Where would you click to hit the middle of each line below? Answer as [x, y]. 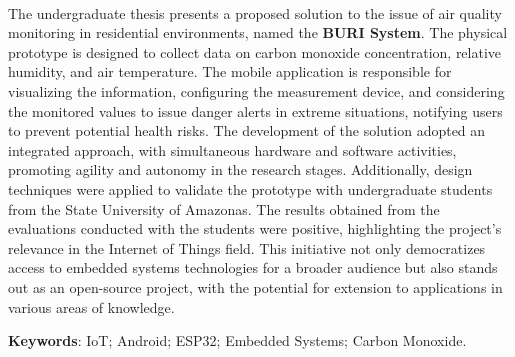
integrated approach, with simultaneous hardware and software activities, [232, 149]
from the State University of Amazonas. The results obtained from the [224, 208]
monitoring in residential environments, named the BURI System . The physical [258, 32]
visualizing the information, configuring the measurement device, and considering [256, 90]
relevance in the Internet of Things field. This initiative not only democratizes [247, 247]
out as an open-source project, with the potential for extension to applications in [255, 286]
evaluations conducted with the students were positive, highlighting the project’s [255, 228]
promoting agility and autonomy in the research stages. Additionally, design [240, 169]
